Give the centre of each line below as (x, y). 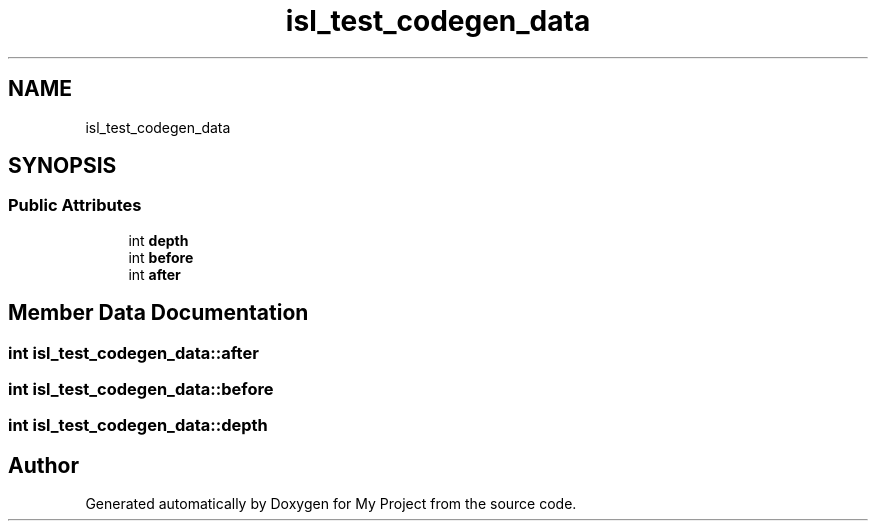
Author (43, 465)
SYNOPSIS (62, 166)
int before (161, 257)
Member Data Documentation (158, 313)
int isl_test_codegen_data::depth (138, 425)
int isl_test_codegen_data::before (141, 389)
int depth (158, 240)
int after (154, 274)
